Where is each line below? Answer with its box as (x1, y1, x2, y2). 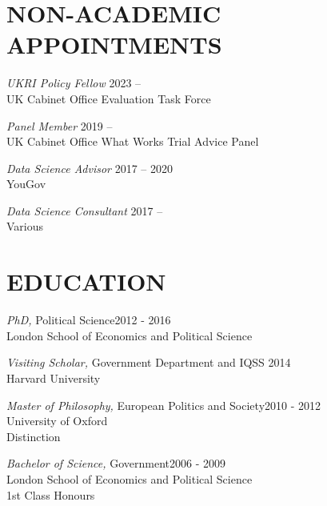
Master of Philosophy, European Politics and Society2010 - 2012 (6, 396, 321, 413)
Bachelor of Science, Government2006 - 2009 (6, 455, 225, 472)
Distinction (6, 428, 61, 444)
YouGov (6, 175, 46, 192)
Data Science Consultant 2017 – (6, 202, 163, 219)
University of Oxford (6, 412, 108, 429)
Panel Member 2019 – (6, 117, 113, 134)
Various (6, 218, 44, 235)
